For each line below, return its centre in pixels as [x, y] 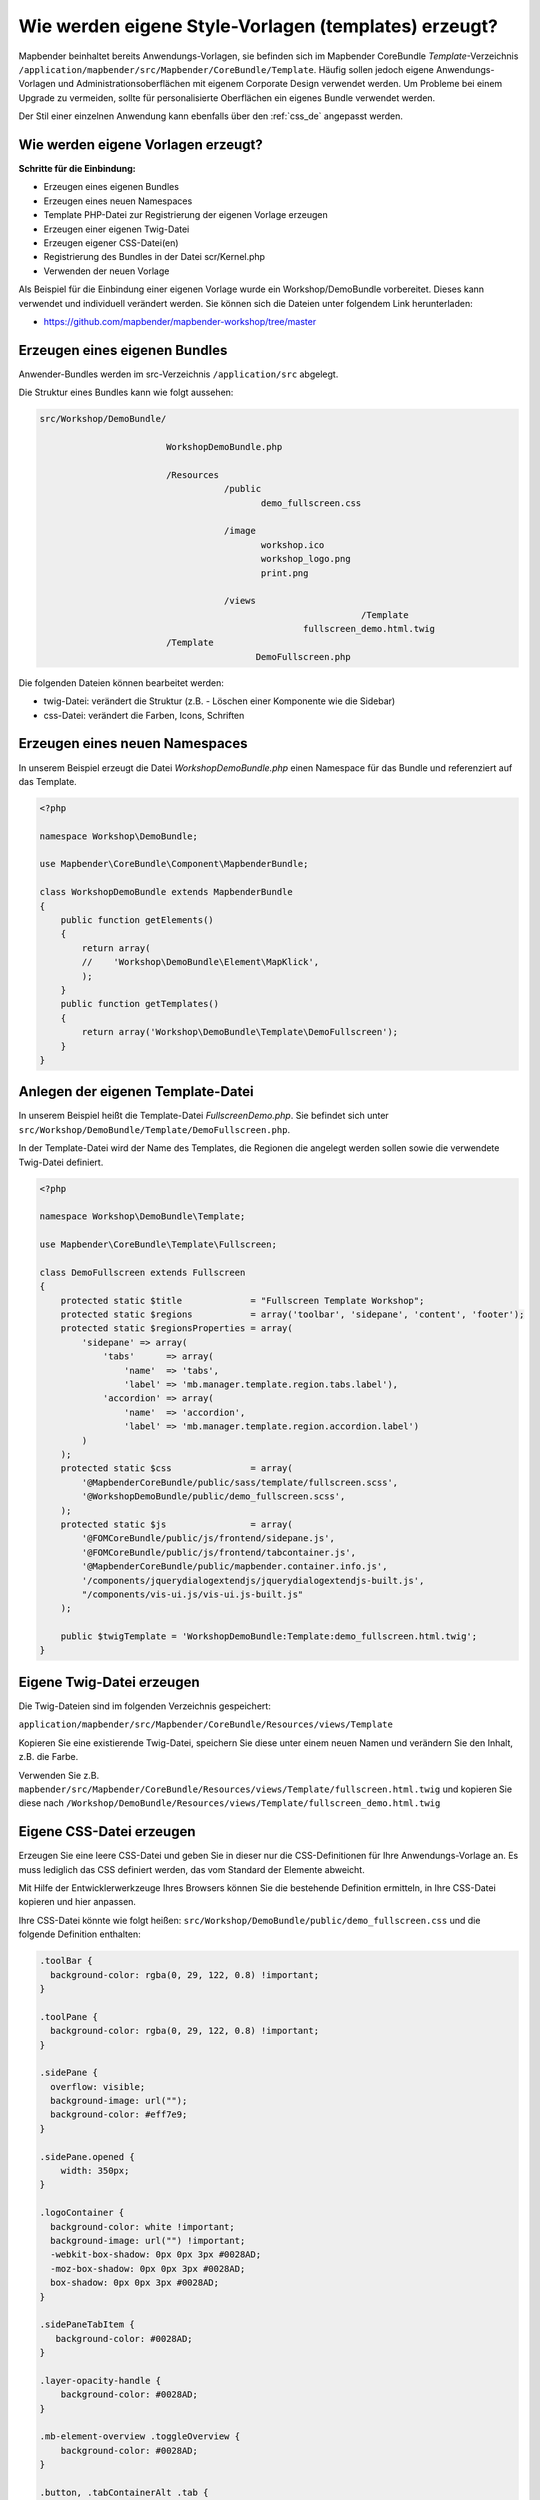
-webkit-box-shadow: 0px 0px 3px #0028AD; [156, 2254]
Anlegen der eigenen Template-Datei [136, 1091]
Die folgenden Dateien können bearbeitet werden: [121, 682]
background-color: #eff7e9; [119, 2114]
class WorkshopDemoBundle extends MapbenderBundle [166, 892]
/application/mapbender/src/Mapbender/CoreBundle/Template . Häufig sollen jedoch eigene [226, 69]
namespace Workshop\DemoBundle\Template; [142, 1216]
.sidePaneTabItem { [87, 2324]
